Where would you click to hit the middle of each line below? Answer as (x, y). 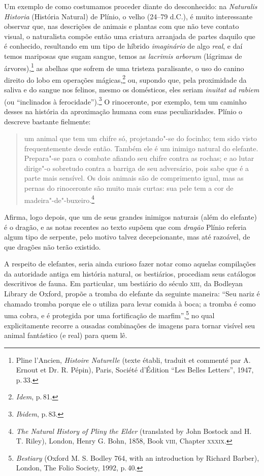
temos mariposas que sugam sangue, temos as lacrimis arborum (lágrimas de (123, 56)
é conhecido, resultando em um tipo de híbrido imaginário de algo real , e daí (123, 46)
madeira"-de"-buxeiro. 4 (59, 199)
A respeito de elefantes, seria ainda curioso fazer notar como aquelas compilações (130, 264)
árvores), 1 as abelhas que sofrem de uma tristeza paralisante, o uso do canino (124, 67)
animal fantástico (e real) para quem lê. (66, 335)
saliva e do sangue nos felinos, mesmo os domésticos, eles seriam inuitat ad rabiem (132, 90)
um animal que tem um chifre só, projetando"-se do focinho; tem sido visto (141, 138)
